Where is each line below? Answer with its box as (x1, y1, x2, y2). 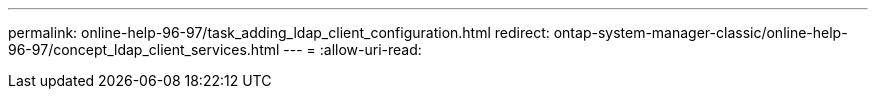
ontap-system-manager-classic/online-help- (553, 24, 848, 41)
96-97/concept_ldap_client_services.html (8, 41, 280, 58)
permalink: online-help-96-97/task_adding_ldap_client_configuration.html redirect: (8, 24, 550, 41)
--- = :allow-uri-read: (283, 41, 422, 58)
